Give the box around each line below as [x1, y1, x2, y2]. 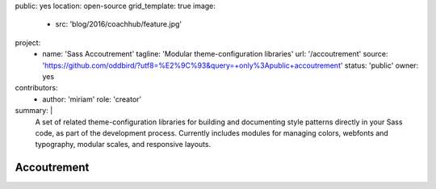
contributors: [15, 83, 58, 93]
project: [15, 37, 41, 48]
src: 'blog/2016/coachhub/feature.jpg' [55, 19, 182, 29]
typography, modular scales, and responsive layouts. [35, 140, 212, 149]
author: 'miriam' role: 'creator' [42, 94, 141, 104]
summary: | [15, 106, 53, 115]
